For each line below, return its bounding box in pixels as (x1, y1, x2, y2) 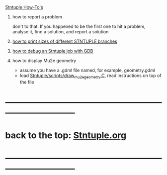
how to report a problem (12, 14, 62, 19)
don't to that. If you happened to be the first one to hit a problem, (12, 23, 146, 29)
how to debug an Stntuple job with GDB (12, 48, 93, 54)
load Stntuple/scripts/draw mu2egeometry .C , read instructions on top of (19, 73, 162, 80)
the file (19, 79, 34, 85)
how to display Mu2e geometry (12, 58, 77, 64)
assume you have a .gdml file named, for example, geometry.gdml (19, 67, 156, 73)
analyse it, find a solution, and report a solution (12, 29, 109, 34)
